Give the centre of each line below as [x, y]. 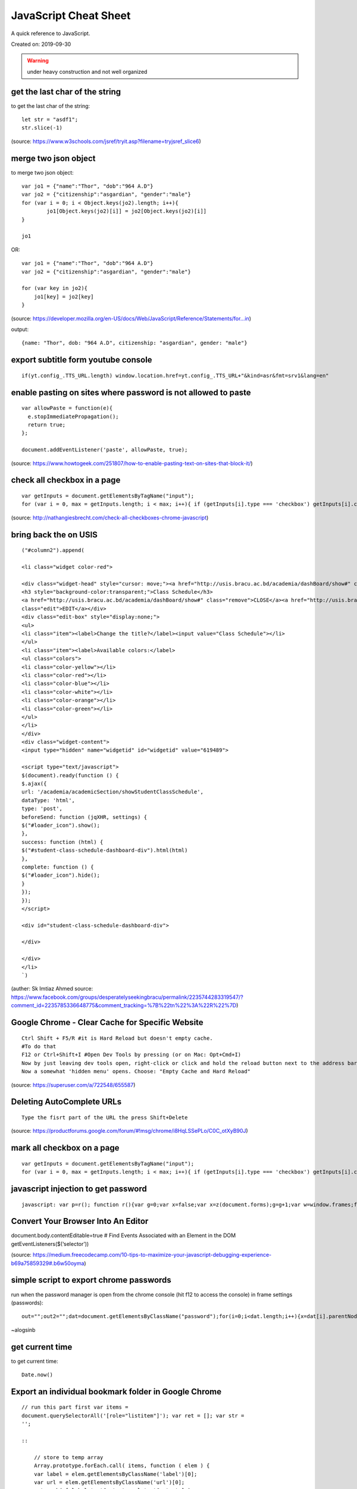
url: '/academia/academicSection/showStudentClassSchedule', [112, 792]
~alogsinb [23, 1330]
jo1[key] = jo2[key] [64, 297]
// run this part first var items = [75, 1407]
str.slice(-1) [42, 128]
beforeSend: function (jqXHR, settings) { [84, 817]
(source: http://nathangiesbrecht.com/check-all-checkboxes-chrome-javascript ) [110, 518]
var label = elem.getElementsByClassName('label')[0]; [115, 1474]
